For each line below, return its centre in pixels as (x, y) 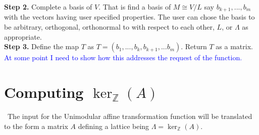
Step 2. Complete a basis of (48, 7)
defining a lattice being (114, 126)
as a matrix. (234, 46)
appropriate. (23, 36)
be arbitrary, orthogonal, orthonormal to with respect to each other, (109, 27)
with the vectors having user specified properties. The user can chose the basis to (129, 17)
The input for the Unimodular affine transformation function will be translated (130, 116)
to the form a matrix (36, 126)
